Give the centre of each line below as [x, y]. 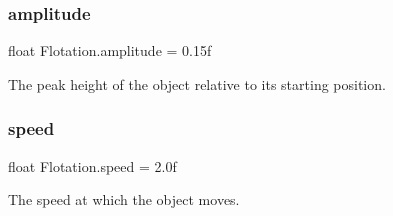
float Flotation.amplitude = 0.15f [110, 50]
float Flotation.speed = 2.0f [92, 165]
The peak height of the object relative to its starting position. [197, 83]
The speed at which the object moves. [124, 199]
